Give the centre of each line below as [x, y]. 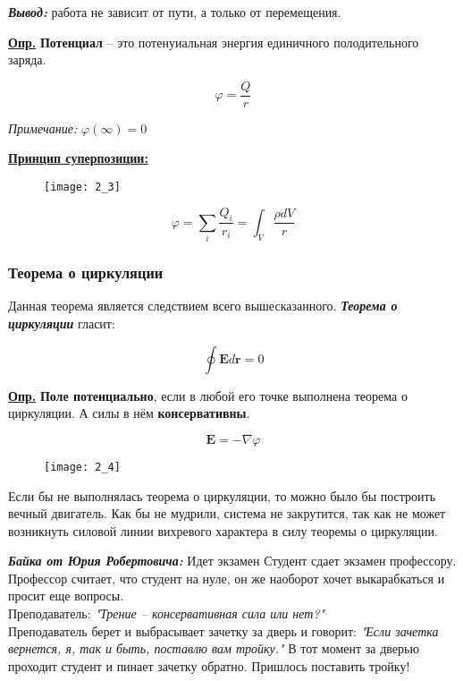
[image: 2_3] [82, 187]
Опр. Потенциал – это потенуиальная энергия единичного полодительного [214, 42]
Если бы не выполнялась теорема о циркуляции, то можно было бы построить [222, 495]
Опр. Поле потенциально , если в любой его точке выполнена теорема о [208, 395]
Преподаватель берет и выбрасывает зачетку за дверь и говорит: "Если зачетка [223, 630]
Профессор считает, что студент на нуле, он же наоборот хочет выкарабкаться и [227, 578]
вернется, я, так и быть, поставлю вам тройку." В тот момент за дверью [214, 648]
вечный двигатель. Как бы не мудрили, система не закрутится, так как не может [227, 513]
